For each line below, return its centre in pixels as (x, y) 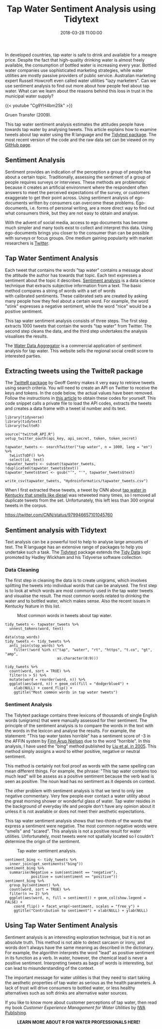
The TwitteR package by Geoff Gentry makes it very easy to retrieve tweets (80, 383)
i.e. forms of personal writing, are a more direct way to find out (92, 208)
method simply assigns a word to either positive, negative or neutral (73, 751)
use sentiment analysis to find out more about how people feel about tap (77, 85)
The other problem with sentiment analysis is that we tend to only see (74, 791)
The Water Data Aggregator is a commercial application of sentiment (73, 345)
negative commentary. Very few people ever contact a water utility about (78, 796)
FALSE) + (14, 902)
